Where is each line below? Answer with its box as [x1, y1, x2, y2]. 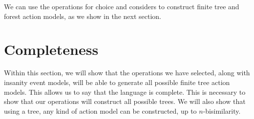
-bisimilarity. [203, 105, 241, 116]
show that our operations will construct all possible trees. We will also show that [4, 96, 246, 106]
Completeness [4, 39, 99, 59]
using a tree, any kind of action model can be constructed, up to [4, 105, 197, 116]
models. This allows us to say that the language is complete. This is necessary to [4, 86, 246, 97]
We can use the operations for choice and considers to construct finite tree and [4, 1, 239, 11]
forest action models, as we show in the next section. [4, 11, 161, 21]
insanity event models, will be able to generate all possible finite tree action [4, 77, 230, 87]
